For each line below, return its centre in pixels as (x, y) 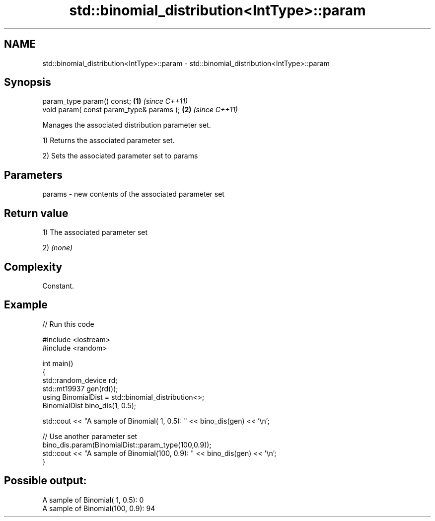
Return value (36, 213)
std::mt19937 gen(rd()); (80, 388)
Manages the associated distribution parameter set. (127, 125)
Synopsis (28, 82)
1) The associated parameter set (95, 232)
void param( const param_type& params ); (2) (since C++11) (140, 110)
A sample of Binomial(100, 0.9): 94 (99, 508)
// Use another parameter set (90, 436)
